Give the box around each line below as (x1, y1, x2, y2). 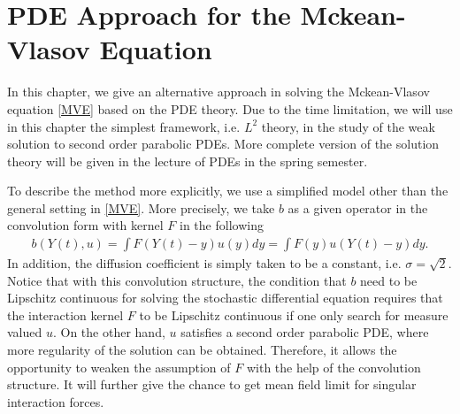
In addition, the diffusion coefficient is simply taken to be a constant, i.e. (7, 254, 402, 272)
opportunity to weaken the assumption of (7, 357, 231, 376)
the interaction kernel (7, 305, 124, 324)
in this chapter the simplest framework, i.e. (7, 117, 241, 135)
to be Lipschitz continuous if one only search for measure (139, 305, 448, 324)
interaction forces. (7, 392, 104, 410)
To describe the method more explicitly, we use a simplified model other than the (7, 181, 448, 200)
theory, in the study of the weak (261, 117, 435, 135)
